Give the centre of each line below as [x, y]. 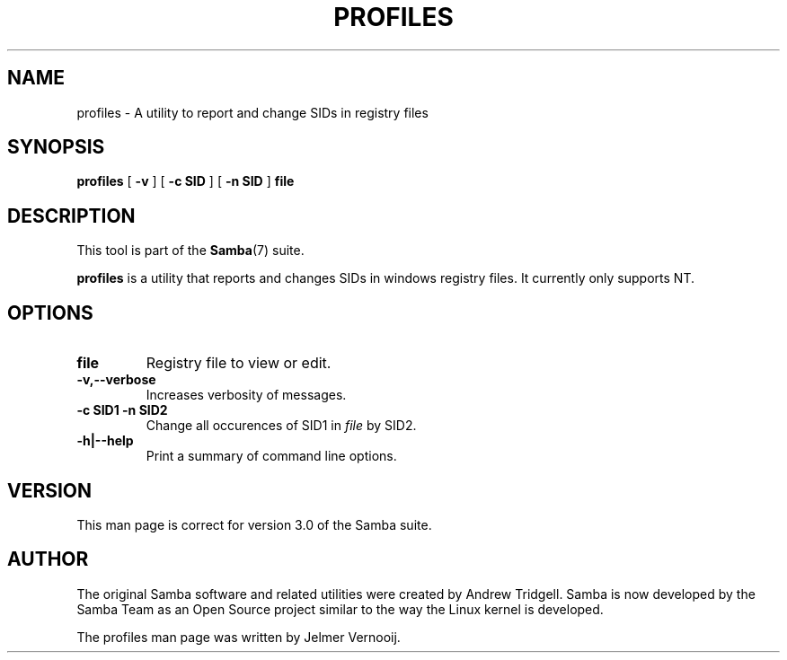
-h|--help [105, 441]
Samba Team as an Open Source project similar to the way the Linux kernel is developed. [340, 609]
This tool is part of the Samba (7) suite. [190, 251]
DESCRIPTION [71, 216]
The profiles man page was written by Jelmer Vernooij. [239, 637]
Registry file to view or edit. [239, 363]
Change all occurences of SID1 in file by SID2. [281, 426]
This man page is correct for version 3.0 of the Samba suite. [254, 524]
